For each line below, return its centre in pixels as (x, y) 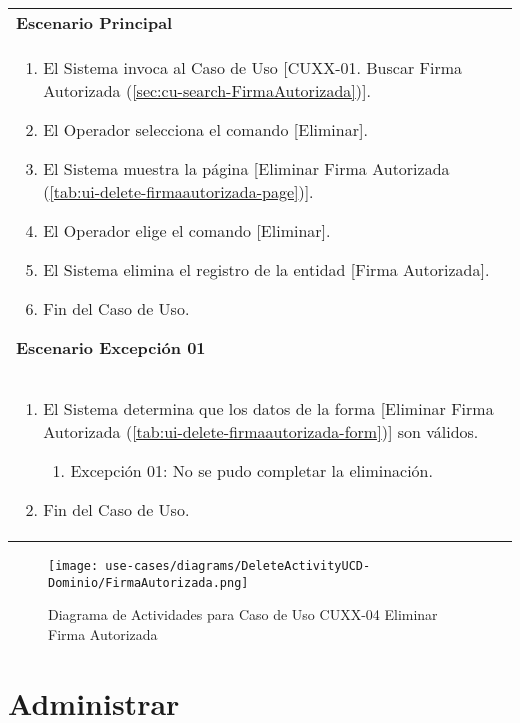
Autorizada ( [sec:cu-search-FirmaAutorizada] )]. (207, 90)
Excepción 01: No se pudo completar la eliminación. (251, 470)
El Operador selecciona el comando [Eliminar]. (205, 129)
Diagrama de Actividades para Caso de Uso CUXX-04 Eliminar (243, 614)
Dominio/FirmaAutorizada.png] (148, 582)
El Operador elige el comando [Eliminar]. (187, 230)
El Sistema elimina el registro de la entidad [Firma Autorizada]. (266, 269)
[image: (73, 566)
